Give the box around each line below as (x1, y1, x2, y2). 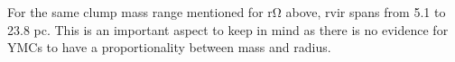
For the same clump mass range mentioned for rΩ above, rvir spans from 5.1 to (7, 3, 446, 21)
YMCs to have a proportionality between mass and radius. (7, 38, 331, 57)
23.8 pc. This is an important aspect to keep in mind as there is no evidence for (7, 20, 449, 39)
